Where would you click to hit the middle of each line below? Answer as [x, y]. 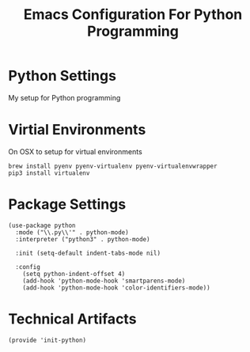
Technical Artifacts [72, 319]
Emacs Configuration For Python [133, 15]
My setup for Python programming [64, 97]
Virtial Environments [77, 130]
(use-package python [42, 225]
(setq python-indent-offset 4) [74, 274]
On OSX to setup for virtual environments [75, 151]
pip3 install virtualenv [49, 173]
